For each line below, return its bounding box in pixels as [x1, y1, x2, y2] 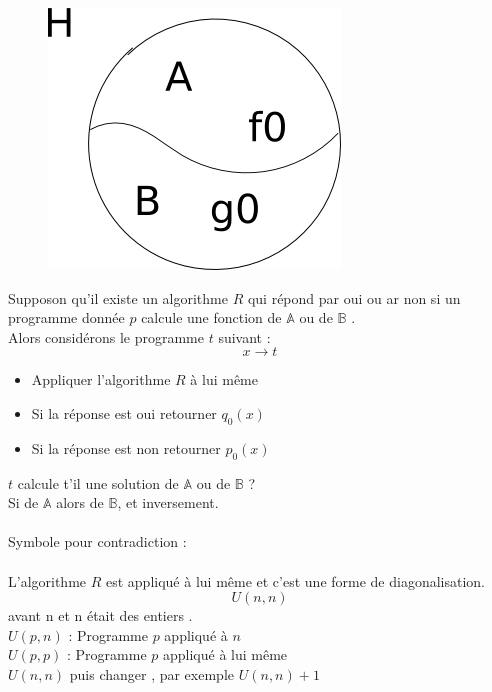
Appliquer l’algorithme [31, 369, 171, 390]
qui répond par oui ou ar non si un [247, 287, 461, 308]
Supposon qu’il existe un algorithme [8, 287, 228, 308]
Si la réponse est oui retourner [31, 402, 217, 423]
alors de [56, 492, 104, 513]
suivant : [218, 326, 271, 347]
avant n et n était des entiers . [8, 605, 193, 626]
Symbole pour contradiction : [8, 531, 187, 552]
